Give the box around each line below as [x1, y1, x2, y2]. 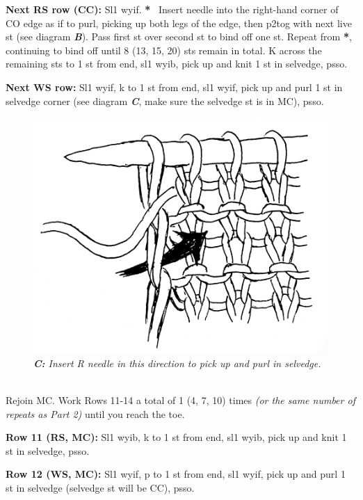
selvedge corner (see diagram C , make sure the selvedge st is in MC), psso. [6, 93, 324, 108]
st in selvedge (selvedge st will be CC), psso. [6, 480, 195, 494]
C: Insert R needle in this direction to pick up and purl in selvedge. [33, 355, 321, 370]
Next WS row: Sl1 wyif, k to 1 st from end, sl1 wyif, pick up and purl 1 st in [6, 79, 343, 94]
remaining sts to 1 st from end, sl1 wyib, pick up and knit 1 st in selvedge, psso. [6, 56, 348, 71]
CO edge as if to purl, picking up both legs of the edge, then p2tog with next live [6, 15, 352, 30]
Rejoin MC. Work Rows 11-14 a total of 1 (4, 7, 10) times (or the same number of [6, 392, 355, 407]
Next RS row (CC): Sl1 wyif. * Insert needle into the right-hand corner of [6, 2, 339, 16]
